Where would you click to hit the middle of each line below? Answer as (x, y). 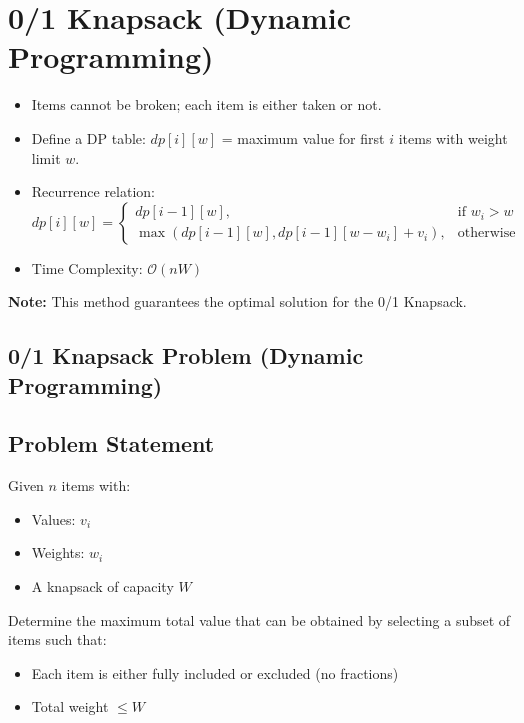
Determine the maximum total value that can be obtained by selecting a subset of (259, 619)
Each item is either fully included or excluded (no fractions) (215, 672)
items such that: (57, 639)
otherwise (486, 233)
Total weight (70, 706)
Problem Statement (111, 443)
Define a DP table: (88, 137)
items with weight (453, 137)
